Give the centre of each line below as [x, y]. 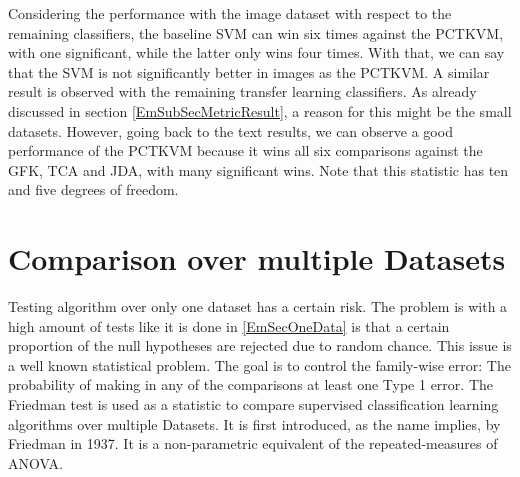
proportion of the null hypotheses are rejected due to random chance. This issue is [260, 345]
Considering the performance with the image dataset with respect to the [230, 13]
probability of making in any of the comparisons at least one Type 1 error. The [250, 384]
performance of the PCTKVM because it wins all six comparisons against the [245, 150]
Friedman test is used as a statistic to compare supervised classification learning [253, 404]
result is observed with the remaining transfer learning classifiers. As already [242, 91]
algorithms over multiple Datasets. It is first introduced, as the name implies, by [254, 423]
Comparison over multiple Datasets [257, 258]
